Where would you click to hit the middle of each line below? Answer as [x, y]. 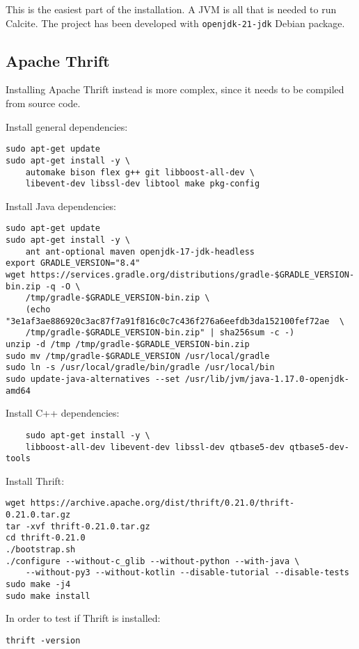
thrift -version [43, 640]
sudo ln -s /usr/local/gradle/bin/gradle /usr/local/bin [140, 368]
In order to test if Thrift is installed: [83, 618]
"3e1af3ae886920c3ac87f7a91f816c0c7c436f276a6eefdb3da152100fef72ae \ [175, 321]
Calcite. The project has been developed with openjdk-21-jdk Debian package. [175, 23]
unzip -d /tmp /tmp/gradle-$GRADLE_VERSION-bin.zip [128, 345]
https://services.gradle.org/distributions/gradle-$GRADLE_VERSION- [192, 275]
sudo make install [48, 596]
